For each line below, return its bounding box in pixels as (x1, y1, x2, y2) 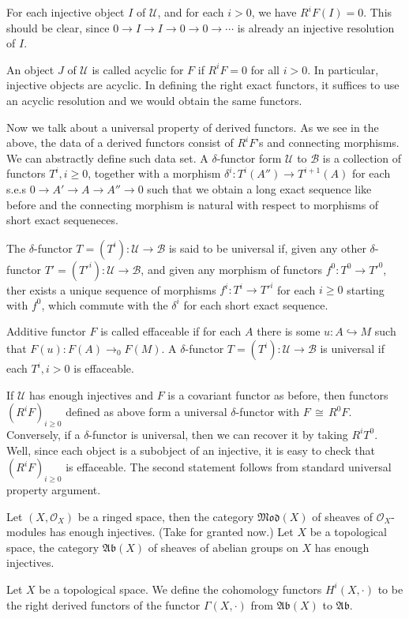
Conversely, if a (6, 426, 81, 442)
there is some (257, 323, 321, 340)
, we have (251, 4, 297, 20)
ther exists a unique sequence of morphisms (6, 281, 216, 298)
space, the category (6, 538, 99, 555)
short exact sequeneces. (6, 212, 118, 228)
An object (6, 61, 54, 77)
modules (6, 523, 47, 540)
